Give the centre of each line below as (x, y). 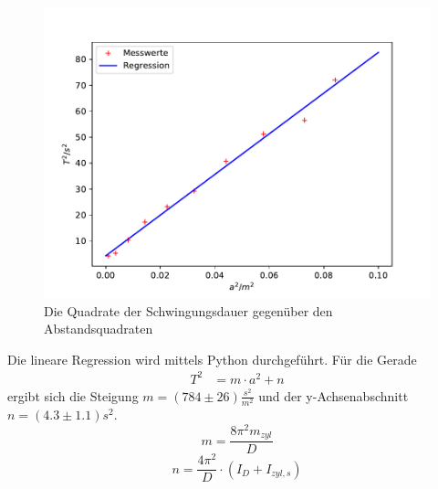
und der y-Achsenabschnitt (334, 395)
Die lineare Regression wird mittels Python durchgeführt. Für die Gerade (212, 359)
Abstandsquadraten (99, 329)
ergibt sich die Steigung (73, 395)
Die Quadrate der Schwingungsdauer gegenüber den (188, 310)
